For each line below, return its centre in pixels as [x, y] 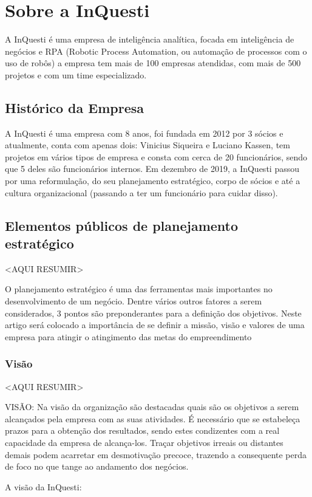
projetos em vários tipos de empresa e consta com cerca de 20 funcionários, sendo [156, 156]
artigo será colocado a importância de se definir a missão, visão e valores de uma [155, 325]
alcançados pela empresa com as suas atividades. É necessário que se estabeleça [153, 418]
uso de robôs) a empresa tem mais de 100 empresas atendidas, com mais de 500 [153, 63]
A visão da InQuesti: [43, 486]
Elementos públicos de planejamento [122, 225]
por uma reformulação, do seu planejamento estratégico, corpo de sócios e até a [153, 181]
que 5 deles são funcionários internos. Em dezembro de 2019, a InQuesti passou [152, 169]
